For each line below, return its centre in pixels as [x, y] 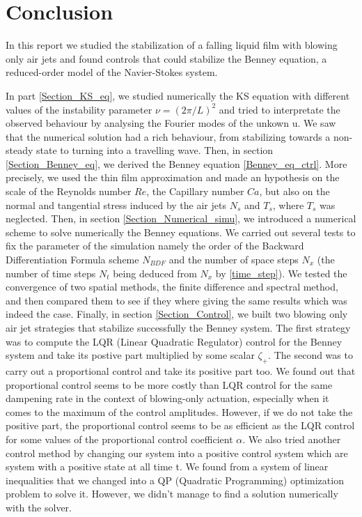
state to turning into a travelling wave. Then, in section [155, 150]
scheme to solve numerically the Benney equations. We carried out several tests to [181, 232]
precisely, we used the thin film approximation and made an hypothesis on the [173, 177]
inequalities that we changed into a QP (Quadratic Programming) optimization [175, 480]
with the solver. [39, 507]
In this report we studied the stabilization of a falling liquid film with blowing [172, 45]
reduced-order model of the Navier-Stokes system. [112, 72]
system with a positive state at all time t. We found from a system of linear [167, 466]
